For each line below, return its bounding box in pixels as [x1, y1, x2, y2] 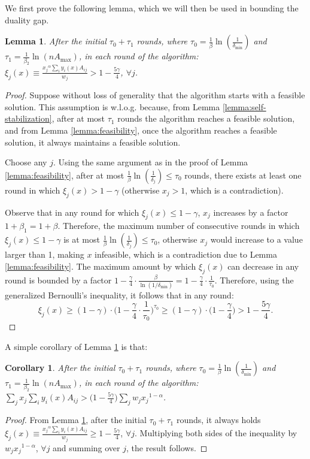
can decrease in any [227, 259, 299, 272]
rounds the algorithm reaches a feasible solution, [117, 112, 295, 125]
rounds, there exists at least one [184, 168, 302, 181]
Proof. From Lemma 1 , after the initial [5, 413, 147, 426]
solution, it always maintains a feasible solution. [5, 135, 181, 148]
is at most [63, 233, 100, 246]
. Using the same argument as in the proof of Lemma [53, 156, 248, 168]
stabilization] [5, 112, 52, 125]
